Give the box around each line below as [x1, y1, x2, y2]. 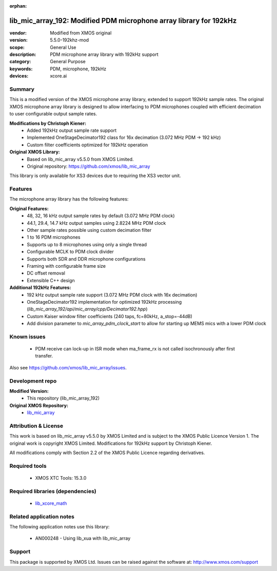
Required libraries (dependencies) [9, 487, 97, 495]
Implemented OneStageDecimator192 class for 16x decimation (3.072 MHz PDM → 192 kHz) [27, 134, 221, 141]
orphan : [9, 3, 27, 9]
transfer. [35, 353, 53, 359]
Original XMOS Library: [9, 149, 60, 155]
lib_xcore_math [35, 500, 67, 506]
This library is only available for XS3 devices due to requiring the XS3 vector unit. [9, 172, 182, 179]
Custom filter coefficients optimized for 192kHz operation [27, 142, 148, 148]
